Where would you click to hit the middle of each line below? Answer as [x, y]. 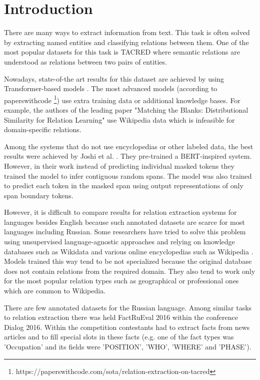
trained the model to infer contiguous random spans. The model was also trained [128, 175]
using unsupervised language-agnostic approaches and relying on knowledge [119, 242]
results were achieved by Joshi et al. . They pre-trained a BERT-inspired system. [128, 156]
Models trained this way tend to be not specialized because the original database [128, 261]
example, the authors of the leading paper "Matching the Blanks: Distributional [126, 109]
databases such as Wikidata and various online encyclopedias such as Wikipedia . [129, 251]
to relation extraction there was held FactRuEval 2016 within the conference [121, 317]
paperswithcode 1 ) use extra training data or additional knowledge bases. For [122, 99]
